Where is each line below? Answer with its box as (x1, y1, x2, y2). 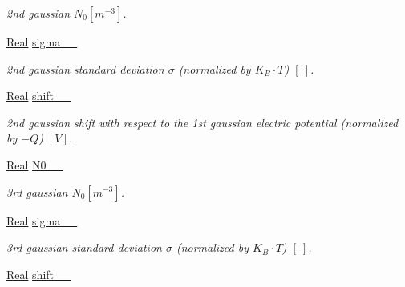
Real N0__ (6, 156, 63, 173)
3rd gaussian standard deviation (6, 239, 162, 256)
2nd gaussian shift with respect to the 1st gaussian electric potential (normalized (6, 114, 399, 130)
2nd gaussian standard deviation (6, 60, 164, 77)
